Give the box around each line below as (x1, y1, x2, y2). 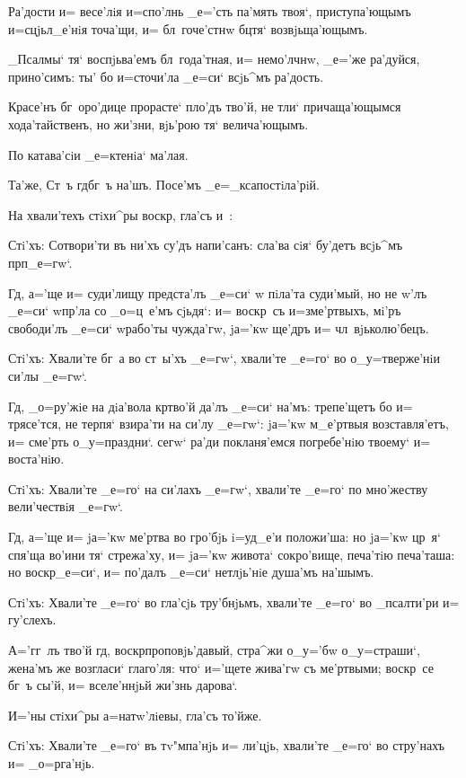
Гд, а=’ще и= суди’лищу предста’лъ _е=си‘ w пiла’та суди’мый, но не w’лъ (8, 283, 427, 302)
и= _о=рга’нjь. (8, 754, 95, 772)
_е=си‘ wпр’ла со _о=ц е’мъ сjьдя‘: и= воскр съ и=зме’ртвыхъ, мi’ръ (8, 301, 401, 320)
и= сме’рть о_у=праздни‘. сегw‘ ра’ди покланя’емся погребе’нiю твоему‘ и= (8, 431, 431, 450)
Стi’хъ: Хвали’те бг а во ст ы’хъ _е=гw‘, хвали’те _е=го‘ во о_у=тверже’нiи (8, 349, 440, 367)
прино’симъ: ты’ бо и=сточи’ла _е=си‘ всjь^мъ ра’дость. (8, 66, 324, 85)
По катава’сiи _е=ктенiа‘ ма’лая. (8, 145, 189, 164)
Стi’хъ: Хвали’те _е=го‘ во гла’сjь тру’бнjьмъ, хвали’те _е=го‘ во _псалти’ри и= (8, 592, 460, 611)
